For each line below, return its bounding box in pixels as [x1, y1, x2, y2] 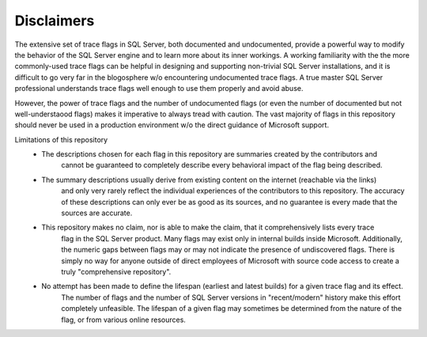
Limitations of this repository [14, 134, 108, 144]
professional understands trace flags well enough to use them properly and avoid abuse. [14, 84, 304, 93]
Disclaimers [14, 12, 95, 29]
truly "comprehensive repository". [61, 267, 172, 276]
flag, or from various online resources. [61, 315, 186, 324]
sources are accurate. [61, 208, 133, 218]
